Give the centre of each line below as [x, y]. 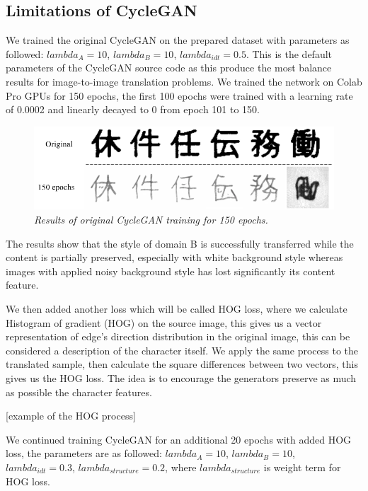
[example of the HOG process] [71, 416]
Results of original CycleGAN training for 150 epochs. [151, 220]
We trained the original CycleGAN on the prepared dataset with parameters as [178, 40]
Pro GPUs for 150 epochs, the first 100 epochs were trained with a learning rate [179, 95]
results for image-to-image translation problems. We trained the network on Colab [184, 81]
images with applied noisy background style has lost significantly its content [171, 271]
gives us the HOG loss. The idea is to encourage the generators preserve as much [181, 377]
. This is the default [289, 53]
